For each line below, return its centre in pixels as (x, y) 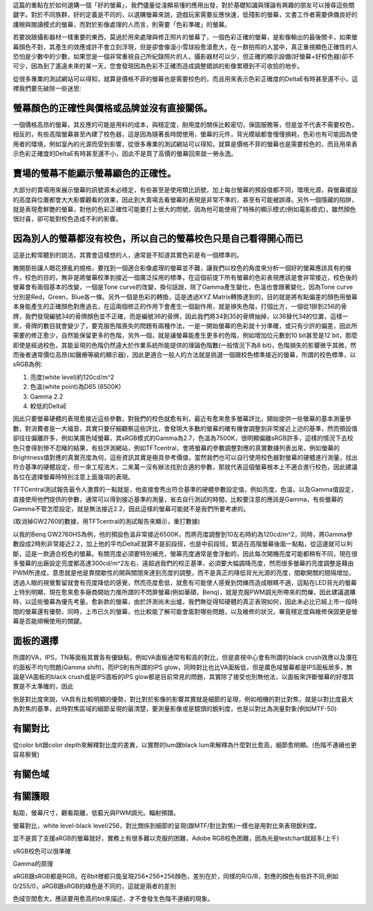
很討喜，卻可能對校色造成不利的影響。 (67, 219)
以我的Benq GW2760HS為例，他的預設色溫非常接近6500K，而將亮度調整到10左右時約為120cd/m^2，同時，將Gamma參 (183, 534)
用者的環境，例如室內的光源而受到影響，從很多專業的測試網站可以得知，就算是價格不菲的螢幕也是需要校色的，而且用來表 (185, 144)
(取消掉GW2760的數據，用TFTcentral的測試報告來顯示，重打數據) (106, 521)
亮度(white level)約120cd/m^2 (72, 377)
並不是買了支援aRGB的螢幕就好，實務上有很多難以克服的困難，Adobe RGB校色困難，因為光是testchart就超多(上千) (176, 838)
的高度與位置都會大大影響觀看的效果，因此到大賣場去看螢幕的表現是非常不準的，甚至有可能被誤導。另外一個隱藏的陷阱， (185, 200)
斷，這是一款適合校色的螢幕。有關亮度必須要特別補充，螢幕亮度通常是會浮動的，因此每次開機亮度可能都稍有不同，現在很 (185, 553)
